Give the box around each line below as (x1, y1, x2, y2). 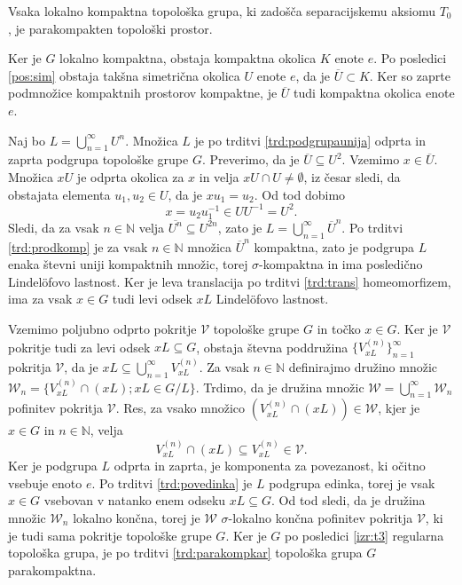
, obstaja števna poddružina (196, 337, 348, 356)
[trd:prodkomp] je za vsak (8, 237, 148, 256)
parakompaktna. (8, 560, 97, 579)
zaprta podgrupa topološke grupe (8, 150, 189, 169)
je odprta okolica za (76, 167, 184, 186)
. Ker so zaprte (369, 66, 450, 84)
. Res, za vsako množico (115, 399, 246, 417)
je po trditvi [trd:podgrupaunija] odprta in (194, 130, 427, 149)
